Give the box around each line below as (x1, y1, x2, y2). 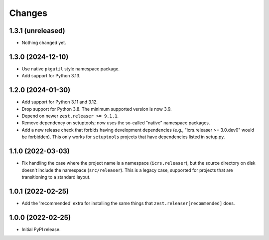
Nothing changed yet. (21, 40, 67, 46)
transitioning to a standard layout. (21, 174, 91, 180)
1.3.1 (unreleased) (9, 26, 65, 35)
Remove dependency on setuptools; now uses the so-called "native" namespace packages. (21, 120, 210, 126)
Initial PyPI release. (21, 226, 61, 232)
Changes (9, 7, 47, 18)
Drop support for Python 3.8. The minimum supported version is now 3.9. (21, 106, 172, 112)
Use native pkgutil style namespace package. (21, 65, 120, 72)
